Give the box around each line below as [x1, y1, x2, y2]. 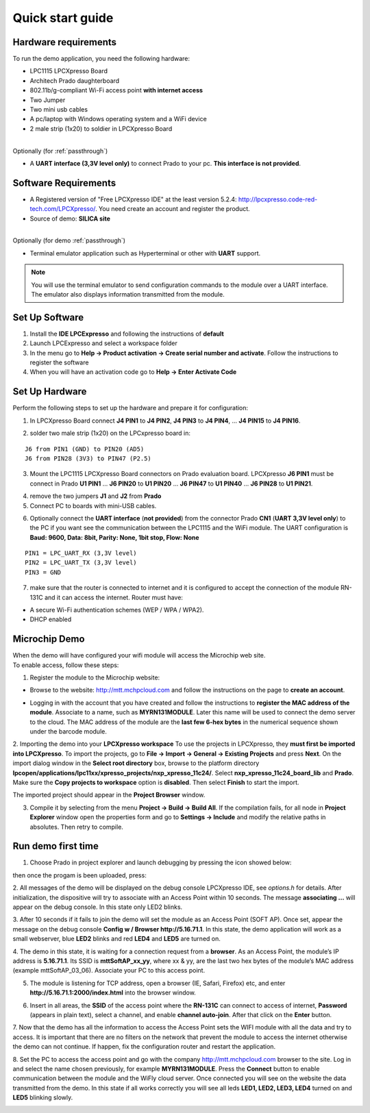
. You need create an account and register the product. [95, 205, 250, 213]
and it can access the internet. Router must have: [45, 593, 183, 601]
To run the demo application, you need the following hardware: [12, 55, 190, 63]
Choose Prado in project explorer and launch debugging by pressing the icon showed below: [29, 858, 292, 866]
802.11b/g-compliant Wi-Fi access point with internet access [29, 86, 203, 95]
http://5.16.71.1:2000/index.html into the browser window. [29, 988, 197, 997]
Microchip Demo [12, 634, 85, 645]
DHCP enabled [29, 615, 72, 623]
